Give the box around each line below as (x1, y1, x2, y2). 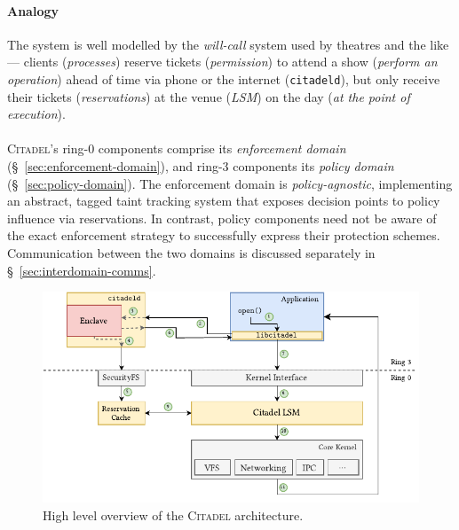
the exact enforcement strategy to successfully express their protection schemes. (7, 226, 440, 245)
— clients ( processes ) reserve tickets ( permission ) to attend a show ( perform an (7, 52, 438, 71)
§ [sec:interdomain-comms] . (7, 261, 156, 279)
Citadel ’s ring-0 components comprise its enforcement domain (7, 139, 346, 158)
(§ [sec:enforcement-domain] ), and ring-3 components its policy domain (7, 157, 394, 175)
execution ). (7, 105, 66, 123)
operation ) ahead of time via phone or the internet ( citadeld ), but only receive (7, 69, 440, 88)
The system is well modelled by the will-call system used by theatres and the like (7, 35, 449, 53)
